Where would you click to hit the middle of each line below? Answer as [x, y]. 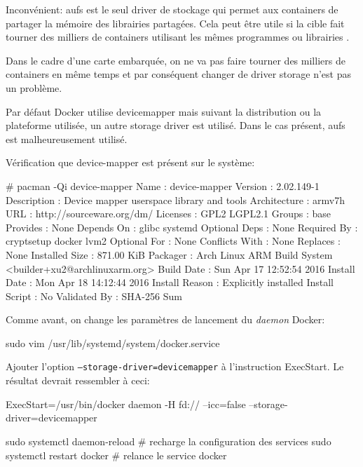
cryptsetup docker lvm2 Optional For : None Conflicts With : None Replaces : [173, 241]
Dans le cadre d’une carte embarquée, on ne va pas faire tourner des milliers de [176, 60]
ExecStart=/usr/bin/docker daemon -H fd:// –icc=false [126, 404]
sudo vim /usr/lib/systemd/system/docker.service [113, 343]
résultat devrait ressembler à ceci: [78, 380]
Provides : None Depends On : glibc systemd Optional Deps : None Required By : [182, 227]
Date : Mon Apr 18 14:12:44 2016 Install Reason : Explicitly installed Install [170, 282]
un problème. [34, 87]
